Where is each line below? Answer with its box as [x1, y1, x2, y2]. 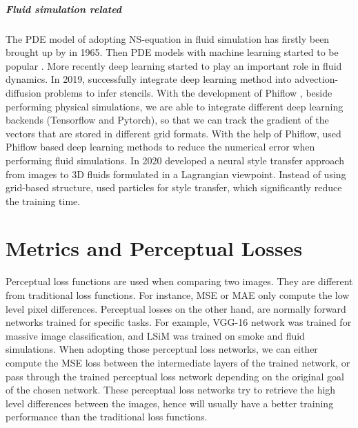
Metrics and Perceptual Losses [6, 234, 303, 262]
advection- [295, 72, 339, 86]
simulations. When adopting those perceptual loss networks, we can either [6, 342, 318, 356]
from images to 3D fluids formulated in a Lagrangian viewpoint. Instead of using [6, 166, 346, 181]
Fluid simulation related [6, 1, 122, 16]
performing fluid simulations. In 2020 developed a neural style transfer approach [6, 153, 344, 167]
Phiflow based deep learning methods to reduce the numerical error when [6, 139, 315, 154]
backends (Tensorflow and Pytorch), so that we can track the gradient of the [6, 113, 329, 127]
